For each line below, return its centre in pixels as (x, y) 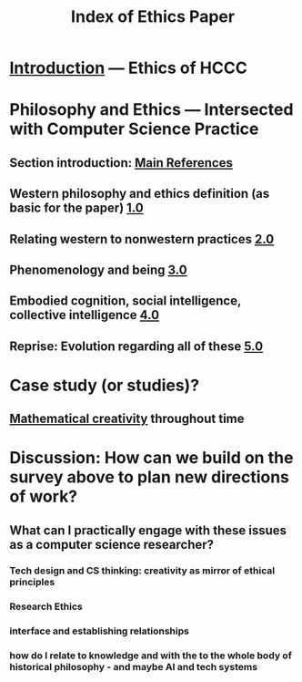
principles (32, 582)
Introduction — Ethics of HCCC (128, 68)
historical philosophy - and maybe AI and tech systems (133, 666)
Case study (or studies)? (105, 385)
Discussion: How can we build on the (151, 458)
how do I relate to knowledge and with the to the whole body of (151, 656)
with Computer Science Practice (134, 129)
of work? (44, 496)
